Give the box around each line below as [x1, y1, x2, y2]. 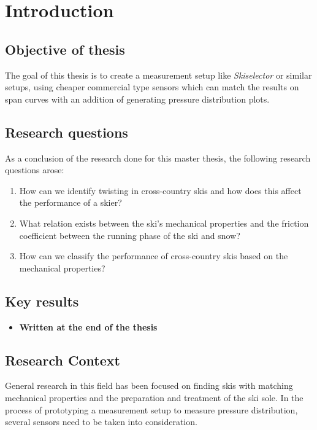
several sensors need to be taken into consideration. [5, 415, 197, 428]
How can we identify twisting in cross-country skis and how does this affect [19, 184, 302, 197]
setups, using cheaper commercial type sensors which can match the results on [5, 80, 299, 93]
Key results [5, 291, 79, 310]
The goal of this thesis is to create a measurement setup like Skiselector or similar [5, 68, 312, 81]
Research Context [5, 350, 120, 369]
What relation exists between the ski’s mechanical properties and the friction [19, 216, 309, 229]
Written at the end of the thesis [19, 320, 158, 333]
